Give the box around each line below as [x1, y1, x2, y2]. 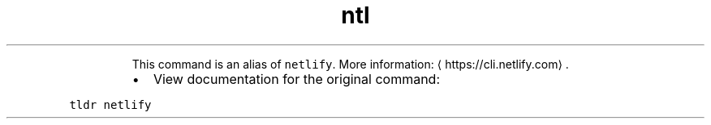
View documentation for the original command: [153, 70, 441, 87]
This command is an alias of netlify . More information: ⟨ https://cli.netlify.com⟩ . [131, 56, 569, 71]
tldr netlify [69, 98, 152, 111]
